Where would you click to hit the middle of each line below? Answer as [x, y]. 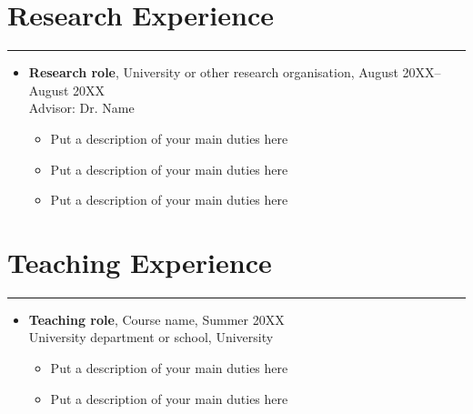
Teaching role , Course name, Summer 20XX [156, 319]
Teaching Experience [140, 262]
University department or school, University [151, 337]
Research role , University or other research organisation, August [213, 72]
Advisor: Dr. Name [81, 108]
